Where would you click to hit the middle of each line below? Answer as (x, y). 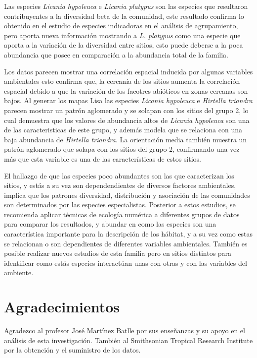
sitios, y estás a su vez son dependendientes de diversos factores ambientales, (120, 185)
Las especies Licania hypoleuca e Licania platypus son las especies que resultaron (126, 6)
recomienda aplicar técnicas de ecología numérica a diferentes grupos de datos (122, 214)
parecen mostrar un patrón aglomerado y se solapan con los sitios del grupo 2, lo (126, 110)
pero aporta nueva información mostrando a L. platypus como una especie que (122, 35)
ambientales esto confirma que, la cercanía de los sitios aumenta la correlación (122, 81)
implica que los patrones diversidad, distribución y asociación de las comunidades (127, 195)
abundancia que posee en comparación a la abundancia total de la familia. (116, 54)
